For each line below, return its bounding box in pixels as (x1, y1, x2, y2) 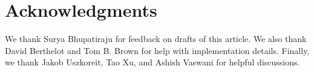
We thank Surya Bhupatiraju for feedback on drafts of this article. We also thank (5, 32, 307, 45)
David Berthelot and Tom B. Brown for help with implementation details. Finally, (5, 44, 310, 56)
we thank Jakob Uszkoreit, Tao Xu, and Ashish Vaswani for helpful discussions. (5, 56, 300, 68)
